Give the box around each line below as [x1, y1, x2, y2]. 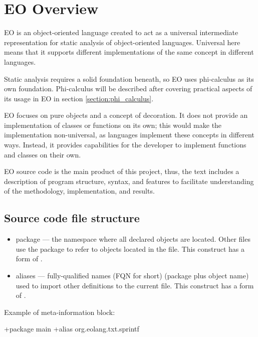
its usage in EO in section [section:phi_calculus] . [4, 93, 154, 103]
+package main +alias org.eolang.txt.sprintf [4, 323, 139, 334]
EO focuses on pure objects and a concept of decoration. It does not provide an [4, 110, 248, 120]
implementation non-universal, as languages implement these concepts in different [4, 129, 254, 140]
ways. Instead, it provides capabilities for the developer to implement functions [4, 139, 246, 150]
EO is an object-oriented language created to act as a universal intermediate [4, 27, 238, 38]
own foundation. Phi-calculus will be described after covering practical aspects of [4, 83, 252, 94]
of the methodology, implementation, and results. [4, 186, 155, 196]
